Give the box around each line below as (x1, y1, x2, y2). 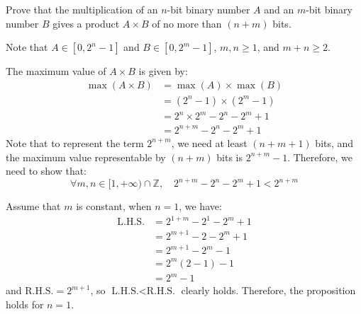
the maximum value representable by (6, 149, 166, 164)
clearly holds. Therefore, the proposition (181, 283, 356, 298)
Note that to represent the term (6, 135, 144, 150)
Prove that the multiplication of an (6, 2, 158, 16)
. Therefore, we (287, 149, 353, 164)
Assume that (6, 199, 61, 214)
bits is (216, 149, 243, 164)
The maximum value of (6, 64, 106, 78)
